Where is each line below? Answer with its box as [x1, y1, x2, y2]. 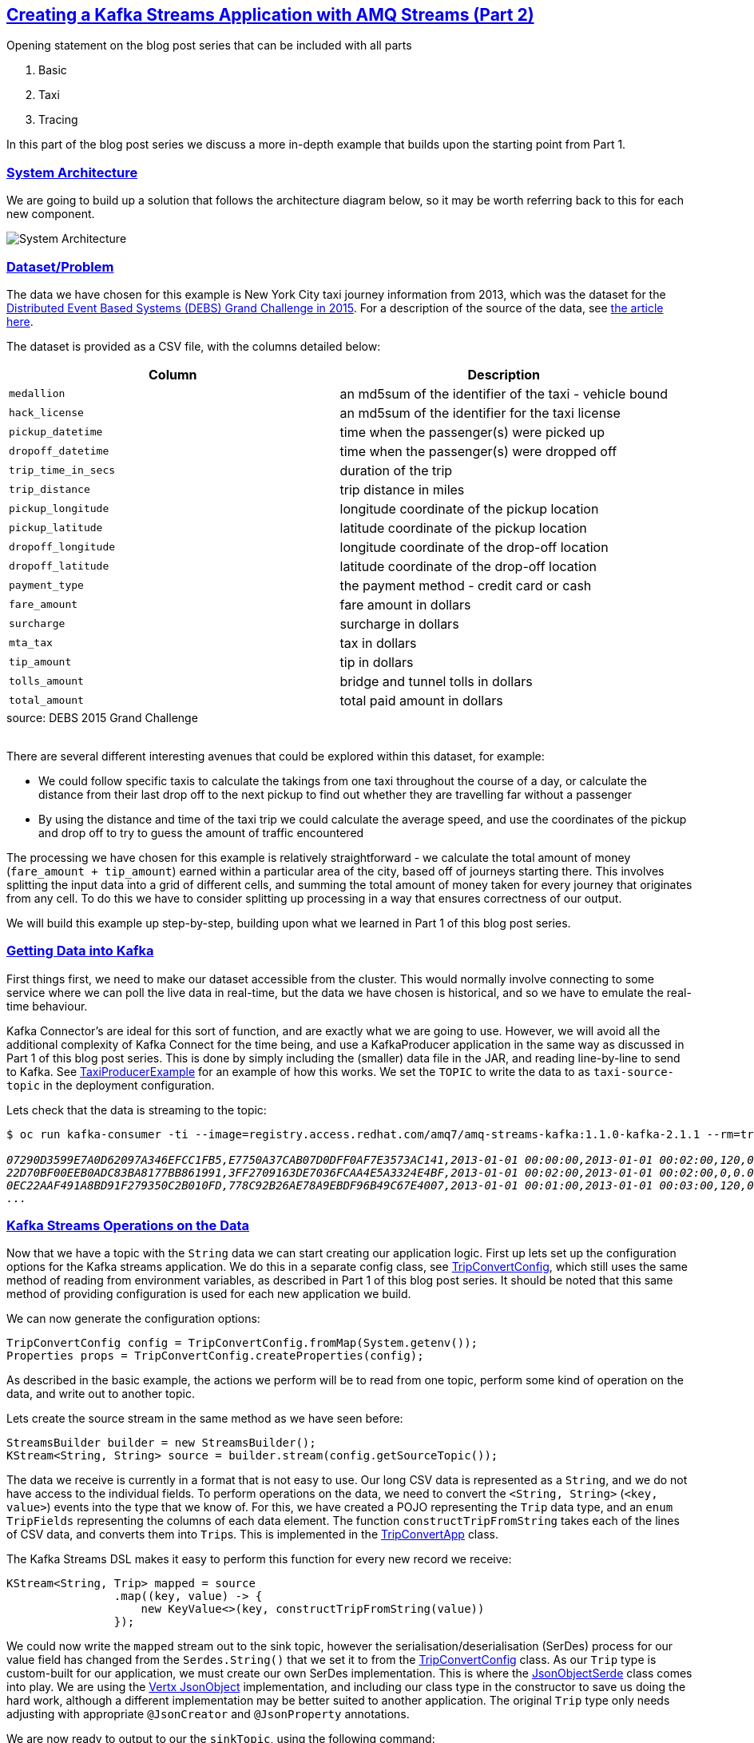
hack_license [9, 407, 84, 419]
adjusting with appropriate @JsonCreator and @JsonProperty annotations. [6, 1707, 410, 1721]
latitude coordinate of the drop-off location [339, 558, 597, 574]
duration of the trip [339, 462, 453, 478]
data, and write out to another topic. [6, 1387, 195, 1401]
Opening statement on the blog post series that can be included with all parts [6, 38, 412, 53]
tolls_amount [9, 675, 84, 688]
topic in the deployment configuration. [6, 1078, 215, 1092]
